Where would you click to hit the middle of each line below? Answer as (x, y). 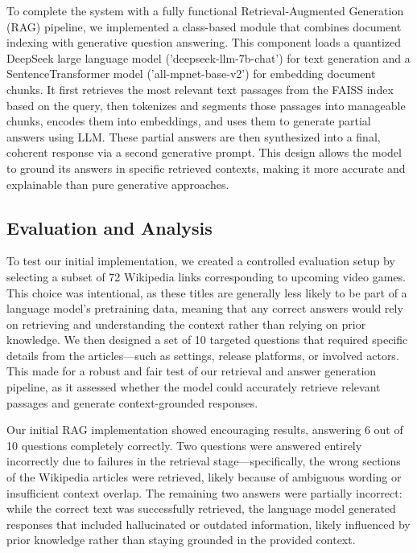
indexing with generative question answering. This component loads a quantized (204, 42)
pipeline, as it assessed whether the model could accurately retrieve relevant (194, 387)
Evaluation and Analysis (109, 227)
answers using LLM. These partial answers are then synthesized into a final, (194, 136)
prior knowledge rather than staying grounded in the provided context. (181, 540)
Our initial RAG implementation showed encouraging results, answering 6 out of (205, 430)
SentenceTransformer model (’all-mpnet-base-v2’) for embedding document (191, 74)
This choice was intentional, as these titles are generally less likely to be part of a (207, 292)
